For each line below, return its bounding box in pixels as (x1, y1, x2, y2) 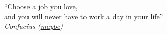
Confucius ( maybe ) (4, 21, 63, 31)
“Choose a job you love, (4, 1, 78, 11)
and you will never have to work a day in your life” (4, 11, 163, 21)
